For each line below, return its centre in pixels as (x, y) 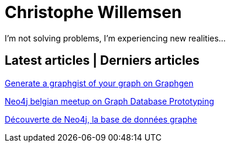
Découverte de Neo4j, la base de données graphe (101, 119)
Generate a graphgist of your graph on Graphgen (99, 83)
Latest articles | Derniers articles (102, 61)
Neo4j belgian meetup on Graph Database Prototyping (109, 101)
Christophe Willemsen (93, 12)
